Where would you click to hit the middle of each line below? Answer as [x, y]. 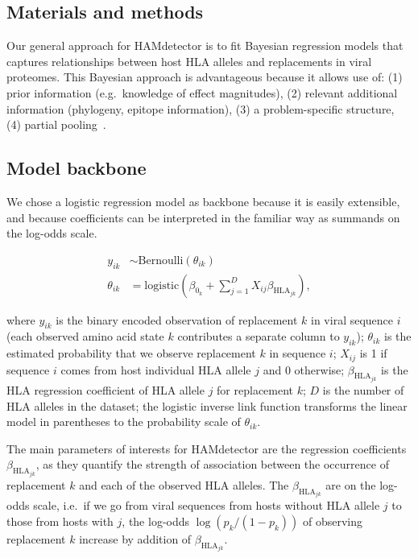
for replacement [255, 390]
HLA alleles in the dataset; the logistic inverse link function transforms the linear [207, 405]
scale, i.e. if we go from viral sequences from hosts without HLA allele [207, 505]
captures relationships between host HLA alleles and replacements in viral [189, 61]
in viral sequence [352, 319]
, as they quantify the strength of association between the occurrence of [212, 464]
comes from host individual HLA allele [156, 369]
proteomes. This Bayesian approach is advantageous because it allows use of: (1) [205, 77]
